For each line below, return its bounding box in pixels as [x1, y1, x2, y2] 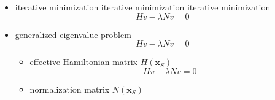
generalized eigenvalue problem [15, 28, 131, 40]
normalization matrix [29, 82, 110, 95]
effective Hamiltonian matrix [29, 55, 138, 68]
